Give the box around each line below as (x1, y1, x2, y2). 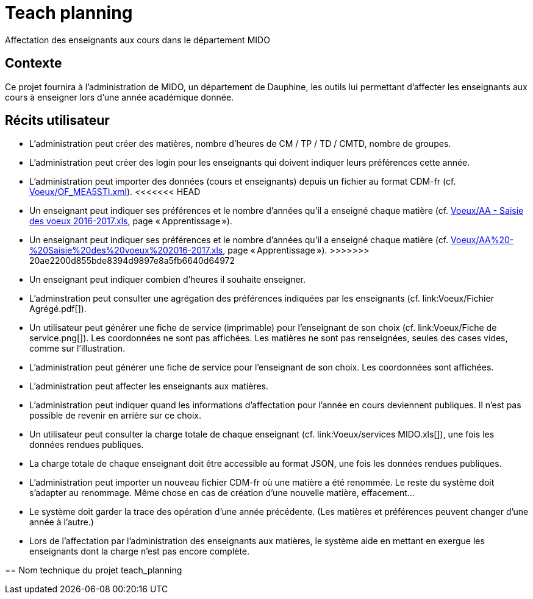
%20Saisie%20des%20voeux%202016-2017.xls (29, 245, 223, 256)
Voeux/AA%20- (451, 235, 514, 246)
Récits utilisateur (5, 113, 110, 129)
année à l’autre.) (29, 517, 94, 528)
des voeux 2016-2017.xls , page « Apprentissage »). (29, 216, 232, 227)
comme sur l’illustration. (29, 343, 126, 354)
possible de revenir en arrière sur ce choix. (29, 410, 201, 421)
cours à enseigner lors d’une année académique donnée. (5, 91, 234, 102)
